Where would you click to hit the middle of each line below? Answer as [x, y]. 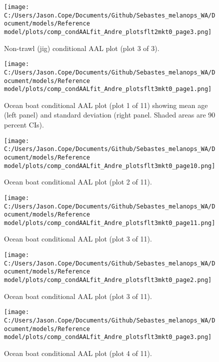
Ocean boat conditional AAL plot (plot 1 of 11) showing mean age [106, 105]
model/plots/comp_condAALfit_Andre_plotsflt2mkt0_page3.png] [108, 32]
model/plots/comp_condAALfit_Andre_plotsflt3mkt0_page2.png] [108, 280]
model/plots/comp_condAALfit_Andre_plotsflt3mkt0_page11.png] [110, 223]
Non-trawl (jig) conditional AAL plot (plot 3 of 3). [82, 48]
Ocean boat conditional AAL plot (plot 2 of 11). [78, 182]
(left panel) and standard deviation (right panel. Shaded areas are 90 [110, 115]
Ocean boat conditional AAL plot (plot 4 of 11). [78, 353]
